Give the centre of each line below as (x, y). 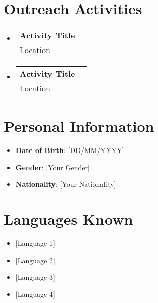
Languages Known (68, 219)
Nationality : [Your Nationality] (66, 184)
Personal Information (79, 126)
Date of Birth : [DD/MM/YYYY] (70, 150)
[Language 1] (35, 243)
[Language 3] (35, 277)
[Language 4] (35, 294)
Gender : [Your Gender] (52, 167)
